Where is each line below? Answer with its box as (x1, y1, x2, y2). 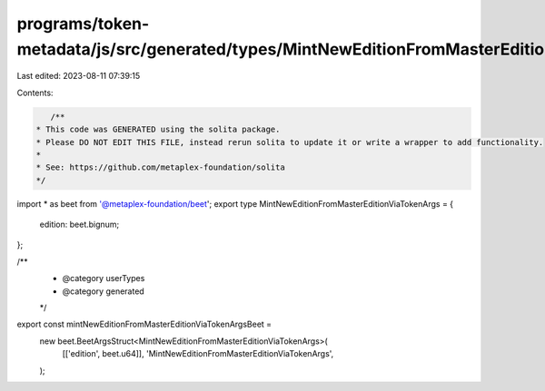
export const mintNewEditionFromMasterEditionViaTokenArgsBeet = (16, 318, 272, 330)
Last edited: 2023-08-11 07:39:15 (16, 71, 141, 82)
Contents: (16, 87, 54, 98)
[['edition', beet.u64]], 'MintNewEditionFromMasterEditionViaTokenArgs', (62, 348, 334, 359)
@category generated (62, 286, 144, 297)
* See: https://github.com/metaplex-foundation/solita (35, 162, 285, 172)
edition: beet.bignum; (39, 219, 120, 230)
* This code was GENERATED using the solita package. (35, 124, 281, 135)
